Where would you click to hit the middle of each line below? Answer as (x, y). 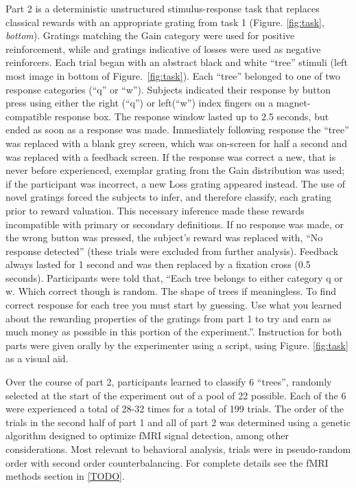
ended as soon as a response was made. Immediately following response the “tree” (177, 130)
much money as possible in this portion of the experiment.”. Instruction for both (174, 332)
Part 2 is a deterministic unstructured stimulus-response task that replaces (163, 8)
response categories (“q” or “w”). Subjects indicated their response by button (168, 89)
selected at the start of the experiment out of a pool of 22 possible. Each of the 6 (176, 395)
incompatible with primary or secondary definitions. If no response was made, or (175, 224)
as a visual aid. (37, 358)
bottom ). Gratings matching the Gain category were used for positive (150, 35)
